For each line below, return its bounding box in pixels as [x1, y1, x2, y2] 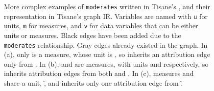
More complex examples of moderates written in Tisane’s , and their [4, 1, 211, 11]
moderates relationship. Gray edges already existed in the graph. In [4, 39, 208, 50]
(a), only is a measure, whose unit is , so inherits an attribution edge [4, 49, 210, 59]
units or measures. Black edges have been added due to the [4, 30, 181, 40]
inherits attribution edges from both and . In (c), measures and [4, 68, 194, 78]
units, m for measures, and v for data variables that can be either [4, 20, 198, 31]
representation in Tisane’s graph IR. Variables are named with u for [4, 11, 208, 21]
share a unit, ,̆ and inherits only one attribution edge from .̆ [4, 78, 183, 88]
